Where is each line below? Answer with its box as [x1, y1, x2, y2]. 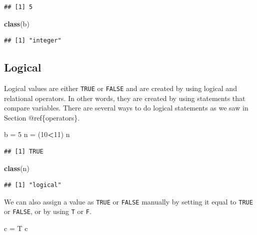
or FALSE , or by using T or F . [4, 206, 91, 216]
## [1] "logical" [4, 181, 61, 189]
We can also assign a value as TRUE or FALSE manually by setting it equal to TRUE [4, 196, 253, 206]
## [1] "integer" [4, 37, 61, 44]
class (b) [4, 18, 29, 28]
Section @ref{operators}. [4, 112, 80, 122]
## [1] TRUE [4, 148, 43, 155]
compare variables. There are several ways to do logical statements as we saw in [4, 102, 248, 113]
